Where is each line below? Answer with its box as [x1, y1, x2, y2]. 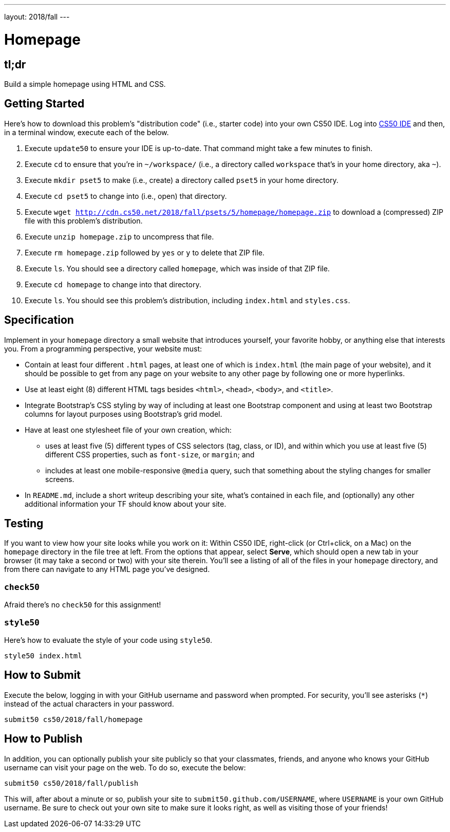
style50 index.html [4, 651, 82, 660]
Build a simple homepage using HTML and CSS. [4, 79, 166, 88]
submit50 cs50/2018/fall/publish [4, 779, 139, 787]
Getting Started [4, 97, 85, 110]
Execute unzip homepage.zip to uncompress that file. [25, 232, 214, 241]
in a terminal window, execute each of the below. [4, 127, 169, 137]
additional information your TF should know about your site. [25, 499, 227, 508]
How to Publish [4, 732, 83, 746]
